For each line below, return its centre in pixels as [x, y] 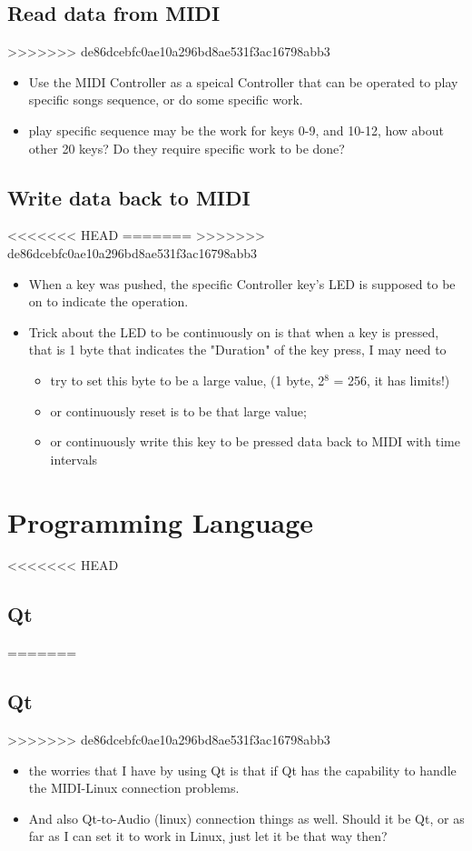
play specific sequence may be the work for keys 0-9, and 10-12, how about [236, 130]
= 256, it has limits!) [392, 380]
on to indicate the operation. [108, 301]
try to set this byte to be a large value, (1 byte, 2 [187, 380]
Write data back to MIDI [129, 197]
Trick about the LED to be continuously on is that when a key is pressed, [234, 331]
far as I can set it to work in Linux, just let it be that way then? [208, 836]
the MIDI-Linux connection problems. [134, 788]
